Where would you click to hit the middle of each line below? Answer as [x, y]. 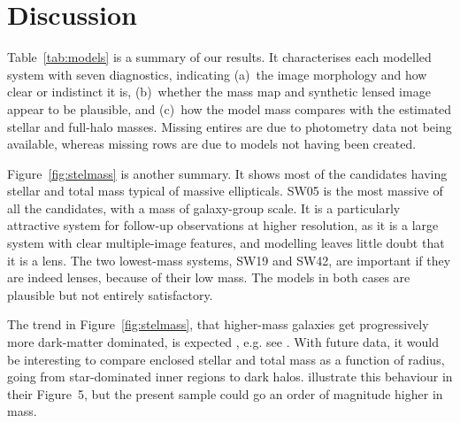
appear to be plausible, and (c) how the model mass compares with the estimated [230, 108]
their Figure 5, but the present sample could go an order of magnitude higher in [225, 393]
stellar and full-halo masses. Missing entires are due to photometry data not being [230, 126]
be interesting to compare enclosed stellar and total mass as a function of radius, [226, 359]
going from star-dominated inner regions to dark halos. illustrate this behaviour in [230, 377]
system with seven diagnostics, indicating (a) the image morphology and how [217, 74]
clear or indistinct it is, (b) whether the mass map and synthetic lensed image [219, 92]
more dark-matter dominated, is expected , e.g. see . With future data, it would [223, 342]
